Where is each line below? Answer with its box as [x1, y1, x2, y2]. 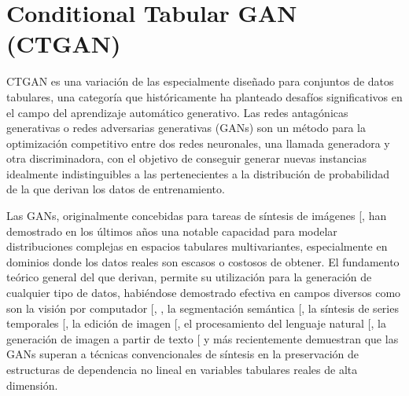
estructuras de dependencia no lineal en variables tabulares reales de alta [6, 361, 358, 377]
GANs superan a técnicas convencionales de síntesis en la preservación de [6, 346, 359, 362]
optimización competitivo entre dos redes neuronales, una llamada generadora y [6, 134, 390, 151]
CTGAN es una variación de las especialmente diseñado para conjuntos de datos [6, 73, 394, 90]
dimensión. [6, 376, 58, 393]
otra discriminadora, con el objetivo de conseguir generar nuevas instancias [6, 150, 367, 167]
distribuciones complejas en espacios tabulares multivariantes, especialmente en [6, 238, 388, 255]
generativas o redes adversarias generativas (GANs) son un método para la [6, 119, 367, 136]
